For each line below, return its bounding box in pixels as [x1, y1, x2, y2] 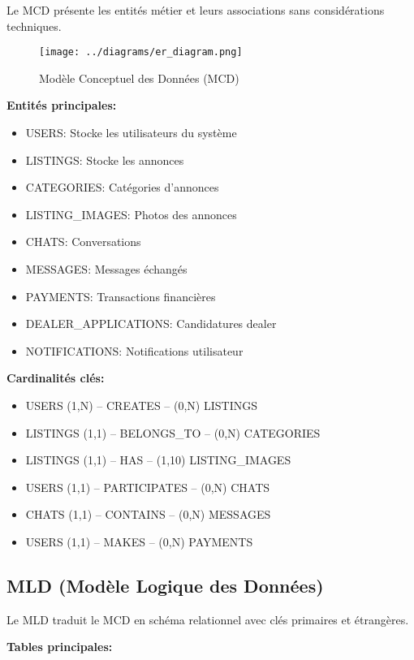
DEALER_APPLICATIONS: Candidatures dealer [25, 315, 277, 332]
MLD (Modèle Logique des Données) [6, 572, 324, 597]
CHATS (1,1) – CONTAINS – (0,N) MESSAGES [25, 506, 271, 523]
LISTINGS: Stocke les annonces [25, 151, 184, 168]
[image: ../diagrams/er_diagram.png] [39, 46, 243, 58]
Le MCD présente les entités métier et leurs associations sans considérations [6, 2, 385, 18]
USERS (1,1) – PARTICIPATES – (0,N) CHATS [25, 478, 270, 495]
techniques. [6, 17, 62, 34]
